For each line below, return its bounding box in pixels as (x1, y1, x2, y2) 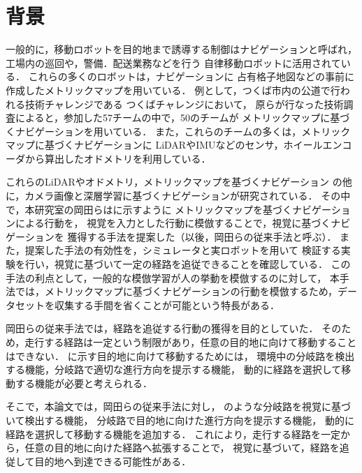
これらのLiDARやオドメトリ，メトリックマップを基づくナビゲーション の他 (6, 174, 352, 189)
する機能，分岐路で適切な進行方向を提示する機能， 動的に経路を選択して (6, 362, 342, 377)
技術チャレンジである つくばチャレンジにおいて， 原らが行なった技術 (24, 96, 344, 111)
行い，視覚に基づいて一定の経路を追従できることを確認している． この (24, 257, 351, 271)
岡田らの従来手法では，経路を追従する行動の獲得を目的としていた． (6, 321, 319, 336)
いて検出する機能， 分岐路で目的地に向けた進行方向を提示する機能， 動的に (6, 412, 354, 427)
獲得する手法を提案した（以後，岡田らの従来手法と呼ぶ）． (67, 229, 337, 243)
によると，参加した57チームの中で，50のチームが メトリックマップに (15, 110, 331, 125)
